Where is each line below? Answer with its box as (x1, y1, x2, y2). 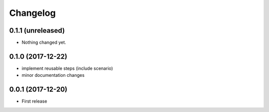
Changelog (9, 7, 56, 18)
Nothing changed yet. (21, 40, 67, 46)
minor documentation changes (21, 72, 85, 78)
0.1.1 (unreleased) (9, 26, 65, 35)
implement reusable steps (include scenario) (21, 65, 113, 71)
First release (21, 98, 47, 104)
